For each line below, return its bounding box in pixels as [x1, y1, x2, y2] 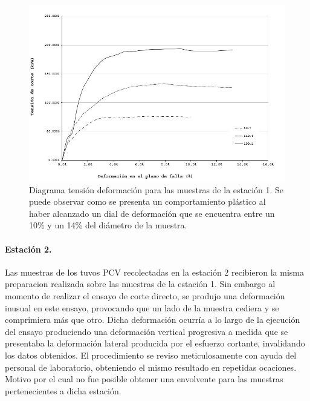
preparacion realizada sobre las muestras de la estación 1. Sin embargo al [5, 277, 276, 290]
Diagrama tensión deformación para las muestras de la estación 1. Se [29, 183, 284, 196]
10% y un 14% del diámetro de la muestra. [29, 219, 187, 231]
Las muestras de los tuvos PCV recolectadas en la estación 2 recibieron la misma [5, 265, 304, 278]
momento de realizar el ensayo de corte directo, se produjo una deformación [5, 289, 285, 302]
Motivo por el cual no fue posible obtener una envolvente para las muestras [5, 373, 283, 385]
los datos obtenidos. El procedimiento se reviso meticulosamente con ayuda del [5, 348, 297, 361]
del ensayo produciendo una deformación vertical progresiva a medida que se [5, 325, 288, 337]
